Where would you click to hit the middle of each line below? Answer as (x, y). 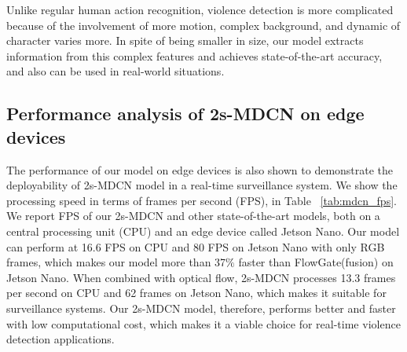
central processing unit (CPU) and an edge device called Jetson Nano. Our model (203, 231)
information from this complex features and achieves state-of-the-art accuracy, (194, 55)
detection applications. (60, 339)
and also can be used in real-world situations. (115, 71)
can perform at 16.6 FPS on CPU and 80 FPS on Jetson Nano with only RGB (196, 246)
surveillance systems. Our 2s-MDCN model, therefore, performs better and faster (201, 308)
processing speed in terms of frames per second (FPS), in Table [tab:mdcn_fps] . (202, 200)
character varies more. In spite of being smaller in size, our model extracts (185, 40)
